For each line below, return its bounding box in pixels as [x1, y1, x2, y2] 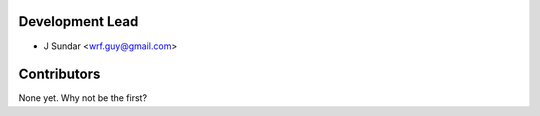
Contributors [18, 66, 101, 83]
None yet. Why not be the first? [18, 92, 148, 104]
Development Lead [18, 13, 139, 30]
